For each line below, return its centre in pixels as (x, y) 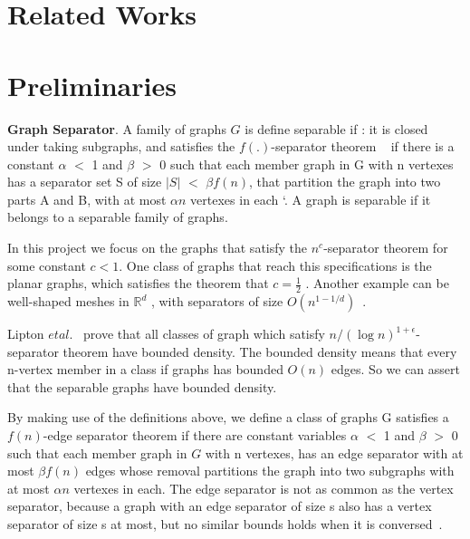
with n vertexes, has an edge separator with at (334, 452)
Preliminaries (92, 85)
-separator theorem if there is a (363, 146)
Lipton (26, 334)
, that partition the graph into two (345, 182)
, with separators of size (217, 301)
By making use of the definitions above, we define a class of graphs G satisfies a (228, 417)
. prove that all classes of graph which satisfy (197, 334)
